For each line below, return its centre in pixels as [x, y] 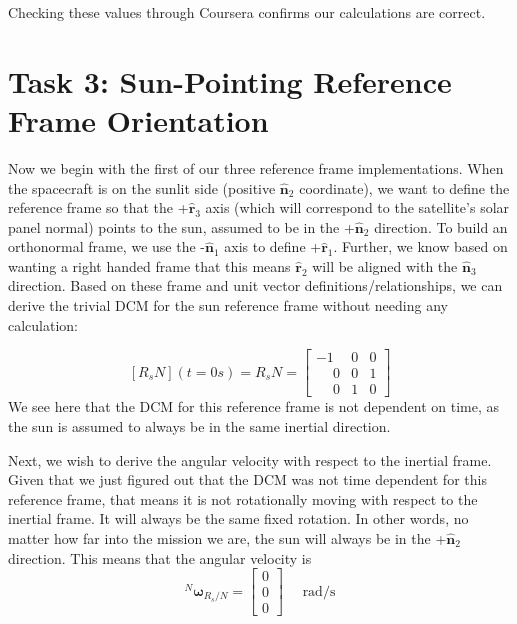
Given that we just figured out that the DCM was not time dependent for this [247, 479]
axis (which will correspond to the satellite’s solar [357, 207]
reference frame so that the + [98, 207]
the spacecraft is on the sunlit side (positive [142, 187]
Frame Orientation [138, 119]
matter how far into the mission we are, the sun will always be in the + [227, 537]
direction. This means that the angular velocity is [160, 557]
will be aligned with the [385, 265]
